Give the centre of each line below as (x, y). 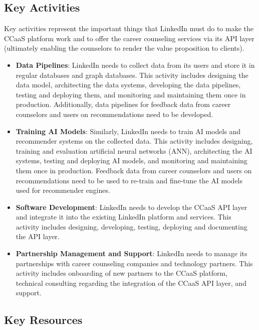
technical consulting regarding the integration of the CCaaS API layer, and (131, 283)
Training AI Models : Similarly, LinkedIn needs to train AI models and (128, 131)
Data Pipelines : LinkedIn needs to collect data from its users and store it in (135, 65)
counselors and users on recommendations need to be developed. (114, 114)
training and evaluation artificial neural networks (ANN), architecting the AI (134, 150)
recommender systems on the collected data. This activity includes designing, (134, 141)
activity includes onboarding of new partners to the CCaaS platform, (122, 273)
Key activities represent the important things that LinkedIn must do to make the (129, 28)
